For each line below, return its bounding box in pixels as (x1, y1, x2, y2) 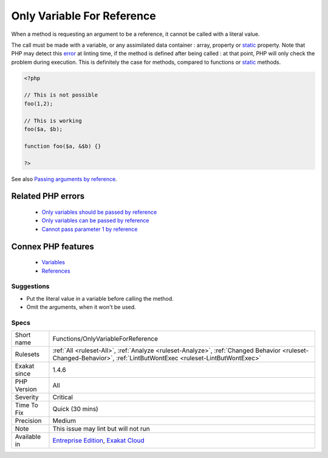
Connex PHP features (11, 241, 94, 251)
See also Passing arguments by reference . (11, 175, 118, 182)
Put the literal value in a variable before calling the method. (26, 295, 174, 302)
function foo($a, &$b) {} (24, 143, 101, 149)
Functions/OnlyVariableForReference (52, 335, 158, 343)
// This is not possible (24, 92, 98, 98)
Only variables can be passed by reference (41, 217, 149, 224)
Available (15, 432, 41, 441)
